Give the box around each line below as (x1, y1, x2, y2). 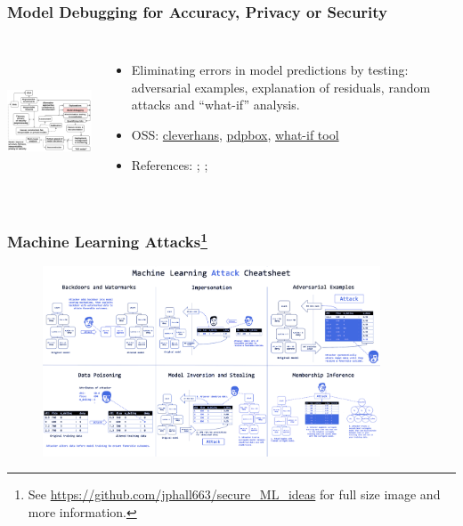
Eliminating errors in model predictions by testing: (131, 61, 409, 79)
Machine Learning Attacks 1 (7, 228, 207, 253)
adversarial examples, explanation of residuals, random (131, 77, 431, 96)
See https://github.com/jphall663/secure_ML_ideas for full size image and (28, 485, 441, 504)
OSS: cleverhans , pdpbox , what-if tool (131, 125, 339, 143)
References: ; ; (131, 155, 208, 174)
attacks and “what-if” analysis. (131, 95, 300, 114)
